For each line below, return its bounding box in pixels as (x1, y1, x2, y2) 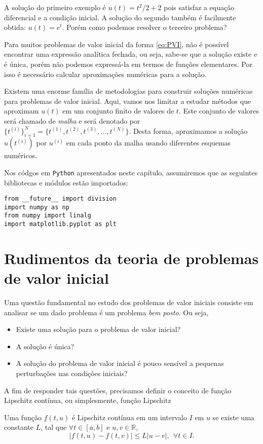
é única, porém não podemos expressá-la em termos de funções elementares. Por (4, 58, 252, 69)
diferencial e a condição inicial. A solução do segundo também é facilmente (4, 12, 236, 22)
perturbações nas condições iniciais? (16, 368, 128, 379)
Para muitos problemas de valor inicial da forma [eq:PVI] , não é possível (4, 39, 229, 49)
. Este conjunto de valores (178, 105, 259, 116)
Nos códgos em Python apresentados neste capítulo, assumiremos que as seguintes (4, 167, 257, 177)
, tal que (41, 422, 67, 432)
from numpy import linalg (4, 212, 91, 219)
